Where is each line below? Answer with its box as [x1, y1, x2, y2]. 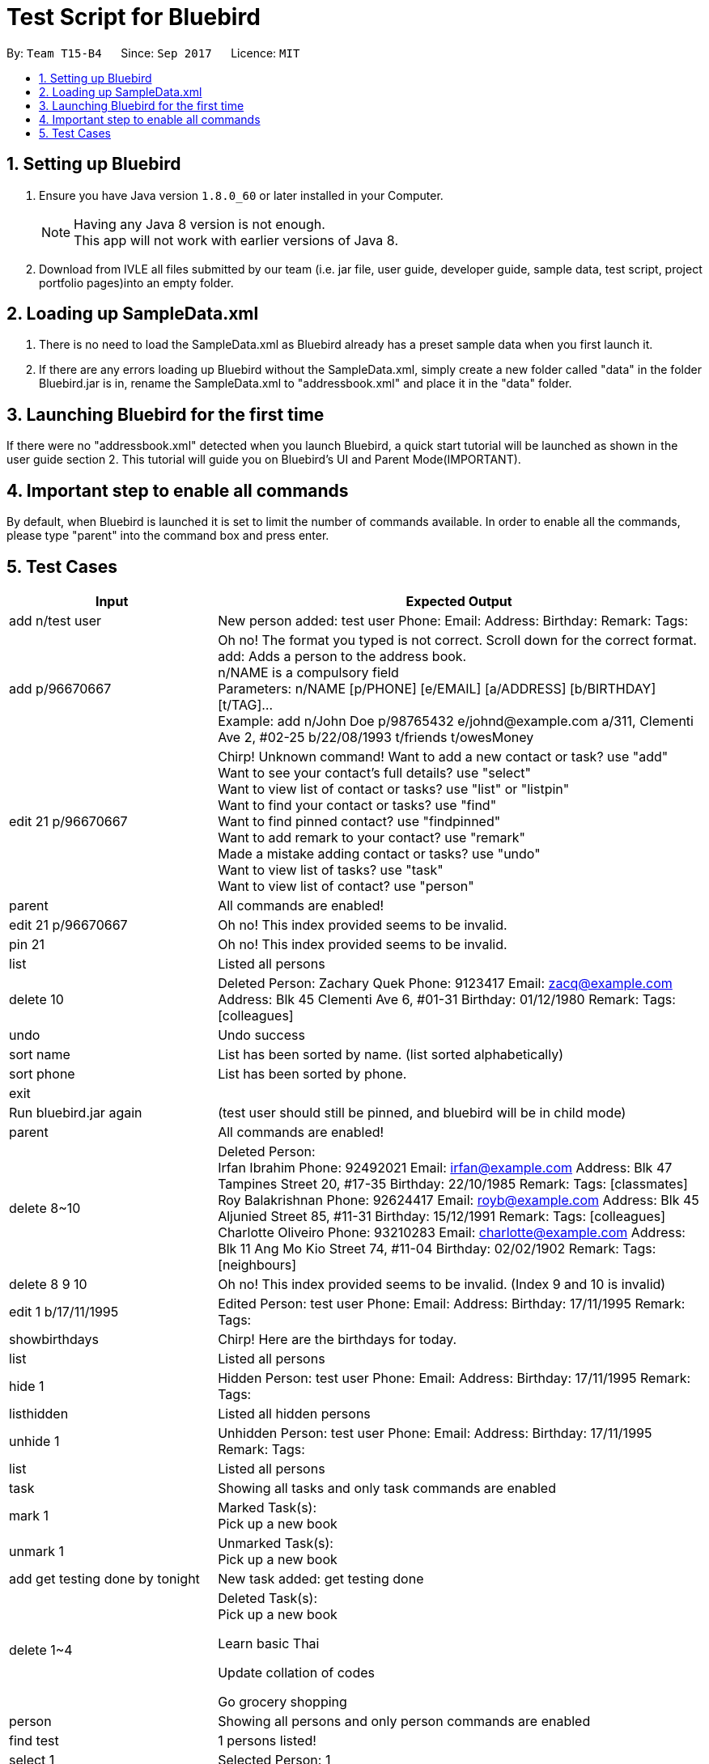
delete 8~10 [9, 1199, 81, 1216]
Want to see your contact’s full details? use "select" [218, 764, 532, 781]
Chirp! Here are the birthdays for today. [218, 1330, 457, 1347]
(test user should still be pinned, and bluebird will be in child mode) [218, 1104, 626, 1121]
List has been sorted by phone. [218, 1065, 407, 1082]
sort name [9, 1045, 70, 1062]
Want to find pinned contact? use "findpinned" [218, 812, 501, 829]
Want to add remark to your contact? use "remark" [218, 829, 525, 846]
